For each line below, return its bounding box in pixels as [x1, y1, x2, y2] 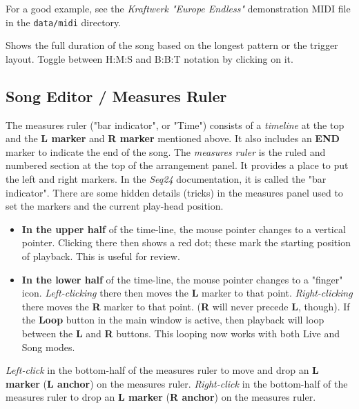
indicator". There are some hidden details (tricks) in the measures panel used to [6, 185, 343, 199]
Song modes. [21, 339, 75, 354]
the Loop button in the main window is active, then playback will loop [21, 312, 324, 327]
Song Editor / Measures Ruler [6, 85, 227, 106]
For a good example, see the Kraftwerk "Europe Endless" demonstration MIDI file [6, 1, 351, 15]
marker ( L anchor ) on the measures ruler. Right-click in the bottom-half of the [6, 376, 348, 390]
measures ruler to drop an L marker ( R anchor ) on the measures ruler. [6, 390, 316, 404]
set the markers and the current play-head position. [6, 199, 224, 213]
